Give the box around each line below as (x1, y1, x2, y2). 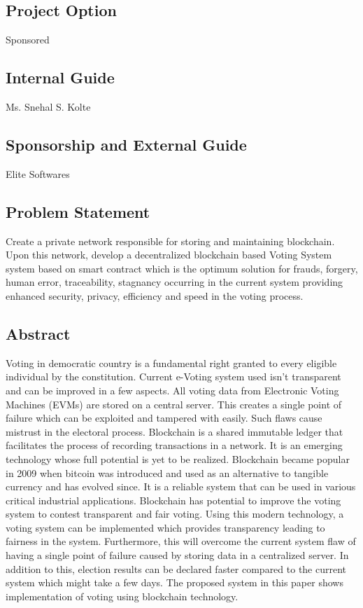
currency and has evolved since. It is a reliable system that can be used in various (6, 479, 356, 494)
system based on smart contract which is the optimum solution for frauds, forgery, (6, 261, 358, 275)
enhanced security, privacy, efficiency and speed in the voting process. (6, 288, 304, 303)
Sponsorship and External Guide (6, 133, 247, 155)
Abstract (6, 322, 71, 344)
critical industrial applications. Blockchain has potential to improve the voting (6, 492, 341, 507)
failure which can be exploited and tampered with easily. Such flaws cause (6, 410, 322, 425)
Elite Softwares (6, 166, 70, 181)
